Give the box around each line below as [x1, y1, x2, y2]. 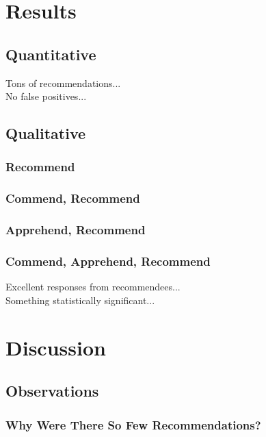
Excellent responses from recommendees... [5, 279, 181, 294]
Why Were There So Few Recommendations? [5, 416, 261, 433]
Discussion [5, 333, 106, 361]
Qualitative [5, 123, 86, 144]
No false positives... [5, 89, 87, 103]
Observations [5, 380, 99, 401]
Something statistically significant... [5, 292, 155, 307]
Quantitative [5, 43, 96, 64]
